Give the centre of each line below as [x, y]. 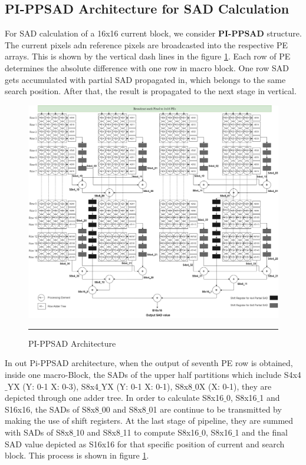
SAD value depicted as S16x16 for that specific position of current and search [145, 444]
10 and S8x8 [98, 432]
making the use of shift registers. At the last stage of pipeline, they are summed [149, 421]
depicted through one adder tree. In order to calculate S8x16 [114, 398]
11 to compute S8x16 [161, 432]
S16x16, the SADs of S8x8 [52, 409]
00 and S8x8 [124, 409]
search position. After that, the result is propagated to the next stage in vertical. [151, 91]
